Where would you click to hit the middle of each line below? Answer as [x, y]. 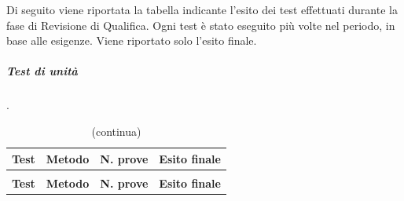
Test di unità [42, 71]
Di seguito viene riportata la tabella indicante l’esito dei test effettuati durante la [202, 9]
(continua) [116, 131]
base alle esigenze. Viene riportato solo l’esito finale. [132, 40]
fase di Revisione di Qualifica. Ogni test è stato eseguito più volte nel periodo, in [201, 25]
